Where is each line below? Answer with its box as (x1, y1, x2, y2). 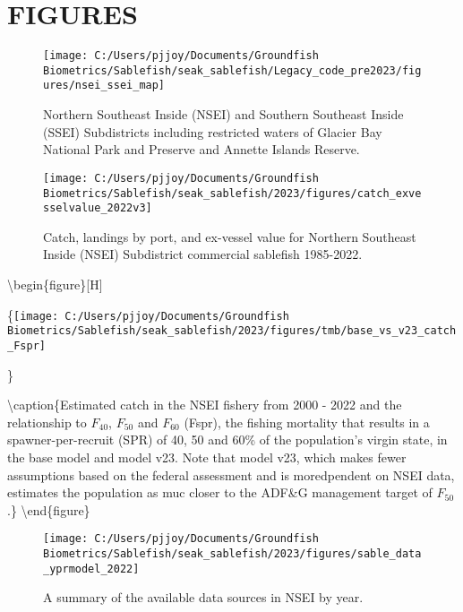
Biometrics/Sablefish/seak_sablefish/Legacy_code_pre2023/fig (43, 64, 422, 77)
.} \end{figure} (7, 500, 90, 519)
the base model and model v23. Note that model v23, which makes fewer (7, 447, 407, 466)
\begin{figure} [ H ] (7, 275, 103, 294)
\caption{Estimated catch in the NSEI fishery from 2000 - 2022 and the (7, 395, 402, 414)
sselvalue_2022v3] (43, 202, 152, 215)
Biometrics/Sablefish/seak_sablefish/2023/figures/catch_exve (43, 186, 422, 200)
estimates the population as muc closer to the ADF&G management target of (7, 483, 433, 502)
